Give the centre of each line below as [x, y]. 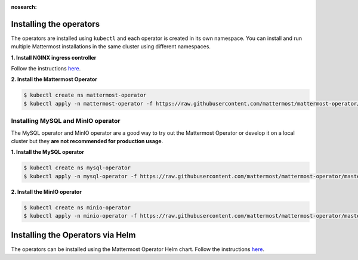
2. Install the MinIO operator [46, 191]
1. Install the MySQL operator [48, 152]
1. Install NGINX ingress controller [54, 57]
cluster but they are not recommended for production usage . [87, 141]
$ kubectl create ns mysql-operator [77, 168]
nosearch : [24, 7]
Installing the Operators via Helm [73, 235]
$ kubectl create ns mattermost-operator [85, 95]
